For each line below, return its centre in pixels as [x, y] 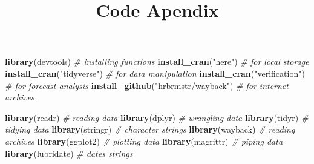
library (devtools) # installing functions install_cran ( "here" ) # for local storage [157, 61]
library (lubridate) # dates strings [69, 153]
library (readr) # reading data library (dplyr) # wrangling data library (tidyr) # [157, 117]
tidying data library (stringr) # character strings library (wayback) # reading [150, 129]
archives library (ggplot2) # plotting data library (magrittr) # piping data [144, 141]
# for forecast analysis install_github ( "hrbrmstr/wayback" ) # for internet [147, 85]
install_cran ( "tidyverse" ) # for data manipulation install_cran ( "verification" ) [155, 73]
